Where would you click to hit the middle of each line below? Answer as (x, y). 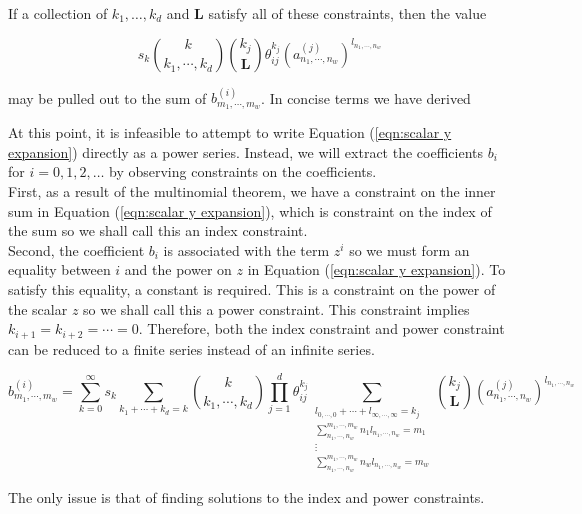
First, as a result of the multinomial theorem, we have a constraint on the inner (252, 191)
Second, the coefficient (76, 249)
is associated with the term (246, 249)
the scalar (38, 308)
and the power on (178, 269)
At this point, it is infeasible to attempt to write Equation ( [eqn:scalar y (230, 132)
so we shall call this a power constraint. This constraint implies (276, 308)
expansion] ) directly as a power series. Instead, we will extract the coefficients (245, 151)
